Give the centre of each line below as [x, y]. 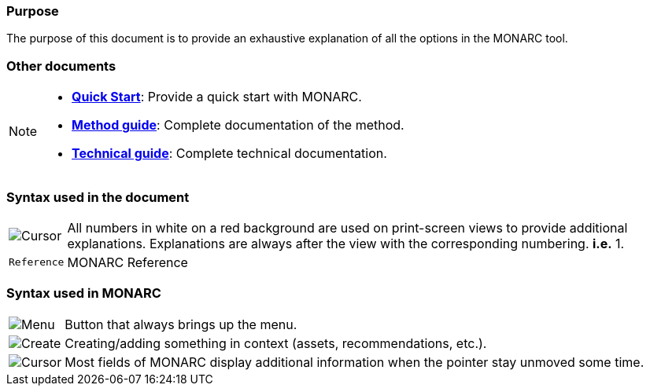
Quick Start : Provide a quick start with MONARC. [217, 97]
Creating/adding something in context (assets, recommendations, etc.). [276, 343]
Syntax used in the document [98, 197]
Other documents [61, 66]
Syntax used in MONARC [84, 293]
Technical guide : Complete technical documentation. [229, 154]
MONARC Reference [127, 262]
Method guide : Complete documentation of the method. [238, 125]
